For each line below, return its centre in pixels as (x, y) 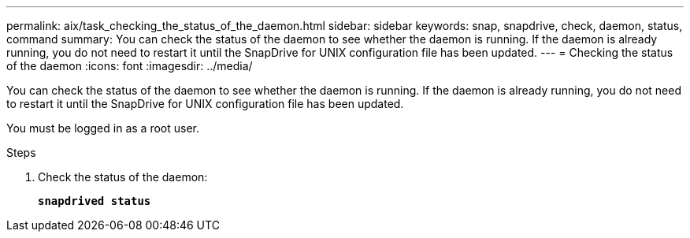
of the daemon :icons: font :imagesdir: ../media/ (130, 66)
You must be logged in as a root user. (103, 128)
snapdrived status (95, 201)
